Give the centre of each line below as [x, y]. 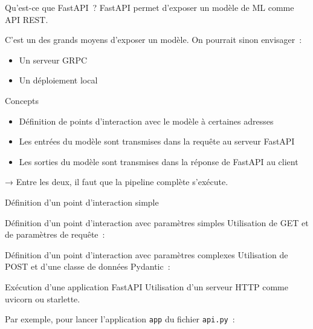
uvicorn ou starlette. [43, 298]
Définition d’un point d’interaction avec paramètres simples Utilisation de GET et [157, 222]
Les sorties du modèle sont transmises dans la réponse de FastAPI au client [159, 161]
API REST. [27, 19]
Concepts [22, 100]
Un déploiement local [58, 80]
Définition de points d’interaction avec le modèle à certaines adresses [146, 121]
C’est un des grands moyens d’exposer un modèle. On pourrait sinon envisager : [153, 40]
